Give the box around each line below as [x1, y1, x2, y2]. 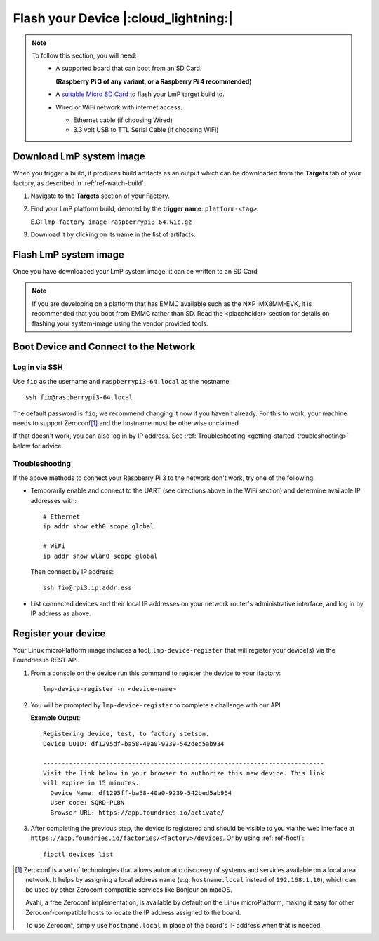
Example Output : [30, 714, 81, 722]
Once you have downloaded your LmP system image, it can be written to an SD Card [13, 267, 258, 276]
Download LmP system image [13, 151, 145, 163]
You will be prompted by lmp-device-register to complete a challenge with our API [30, 700, 281, 709]
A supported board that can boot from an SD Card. [55, 64, 202, 73]
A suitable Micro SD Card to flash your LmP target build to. [55, 90, 225, 98]
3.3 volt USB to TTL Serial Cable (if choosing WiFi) [73, 126, 219, 134]
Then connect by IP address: [30, 567, 114, 575]
